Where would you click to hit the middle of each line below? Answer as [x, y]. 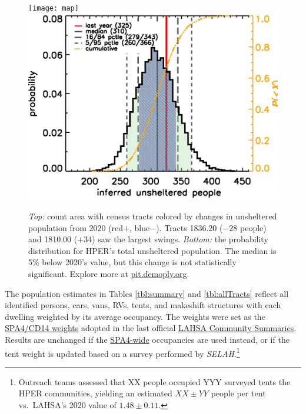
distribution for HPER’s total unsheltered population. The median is [152, 250]
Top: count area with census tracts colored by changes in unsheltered [153, 216]
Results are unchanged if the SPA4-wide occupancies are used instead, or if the [147, 339]
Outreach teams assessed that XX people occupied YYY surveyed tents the [154, 381]
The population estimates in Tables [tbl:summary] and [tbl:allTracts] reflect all [147, 293]
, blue [140, 227]
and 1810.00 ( [53, 239]
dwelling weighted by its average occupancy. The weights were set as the [135, 316]
